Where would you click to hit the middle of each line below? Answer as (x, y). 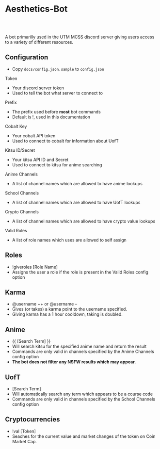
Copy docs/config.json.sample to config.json (58, 69)
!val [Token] (24, 431)
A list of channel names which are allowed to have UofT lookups (76, 202)
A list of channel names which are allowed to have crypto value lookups (84, 221)
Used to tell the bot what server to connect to (57, 93)
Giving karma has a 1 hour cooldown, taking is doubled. (67, 314)
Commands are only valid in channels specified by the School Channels (84, 399)
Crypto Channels (22, 211)
